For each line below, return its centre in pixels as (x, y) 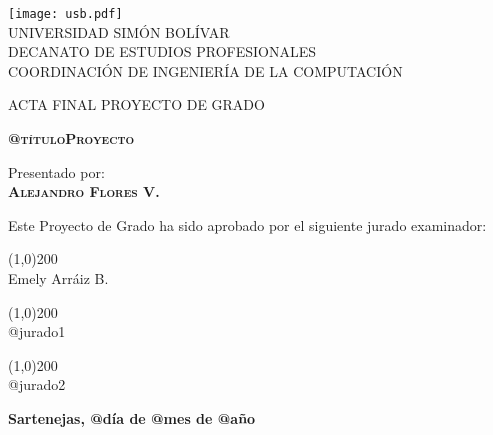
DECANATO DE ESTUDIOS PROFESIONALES (162, 51)
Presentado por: (56, 171)
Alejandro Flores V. (84, 191)
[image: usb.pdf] (65, 14)
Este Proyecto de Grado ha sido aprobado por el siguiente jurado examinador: (247, 224)
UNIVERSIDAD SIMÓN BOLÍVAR (119, 31)
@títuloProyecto (71, 138)
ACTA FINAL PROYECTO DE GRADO (136, 104)
